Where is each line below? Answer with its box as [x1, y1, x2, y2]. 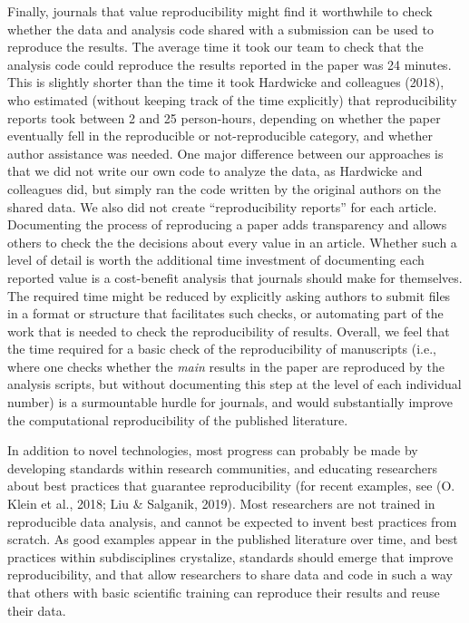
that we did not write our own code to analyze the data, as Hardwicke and [7, 161, 423, 180]
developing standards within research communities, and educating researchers [7, 458, 437, 477]
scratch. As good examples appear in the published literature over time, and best [7, 530, 458, 549]
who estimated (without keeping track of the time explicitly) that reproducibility [7, 90, 457, 109]
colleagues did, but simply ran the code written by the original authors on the [7, 179, 441, 198]
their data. [7, 600, 66, 619]
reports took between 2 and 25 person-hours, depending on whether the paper [7, 108, 441, 127]
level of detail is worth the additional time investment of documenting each [7, 250, 425, 269]
